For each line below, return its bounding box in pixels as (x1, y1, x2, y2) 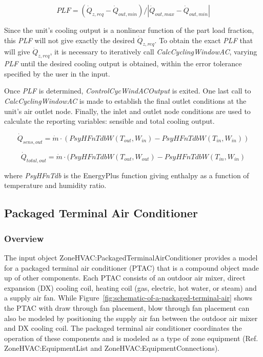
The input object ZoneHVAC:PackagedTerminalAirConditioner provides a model (4, 252, 258, 262)
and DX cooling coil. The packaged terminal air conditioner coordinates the (4, 323, 242, 333)
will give (4, 46, 30, 57)
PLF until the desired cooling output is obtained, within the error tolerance (4, 58, 242, 69)
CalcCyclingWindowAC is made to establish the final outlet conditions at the (4, 95, 247, 106)
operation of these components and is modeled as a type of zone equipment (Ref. (4, 332, 258, 343)
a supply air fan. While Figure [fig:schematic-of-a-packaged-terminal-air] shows (4, 292, 253, 303)
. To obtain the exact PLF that (154, 34, 253, 45)
